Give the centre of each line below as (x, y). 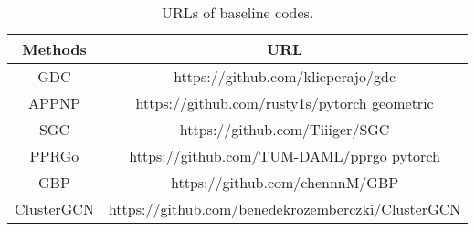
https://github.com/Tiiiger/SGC (285, 129)
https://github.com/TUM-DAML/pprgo (258, 156)
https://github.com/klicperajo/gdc (285, 76)
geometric (403, 103)
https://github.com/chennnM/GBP (285, 182)
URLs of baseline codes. (237, 12)
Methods (54, 49)
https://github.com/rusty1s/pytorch (251, 103)
